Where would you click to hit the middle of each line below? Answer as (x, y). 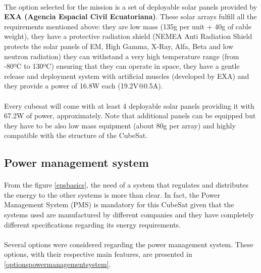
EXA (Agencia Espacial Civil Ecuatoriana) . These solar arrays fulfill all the (130, 16)
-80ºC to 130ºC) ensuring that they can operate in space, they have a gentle (122, 66)
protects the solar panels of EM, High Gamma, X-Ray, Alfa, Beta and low (119, 46)
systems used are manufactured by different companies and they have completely (129, 215)
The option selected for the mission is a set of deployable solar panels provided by (131, 6)
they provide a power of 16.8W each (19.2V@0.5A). (84, 86)
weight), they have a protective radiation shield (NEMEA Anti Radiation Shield (128, 36)
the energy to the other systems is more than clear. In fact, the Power (112, 194)
